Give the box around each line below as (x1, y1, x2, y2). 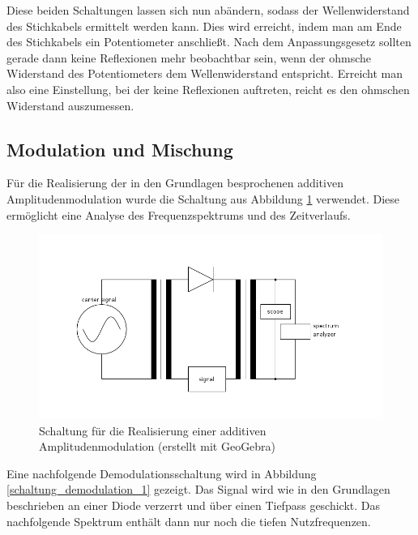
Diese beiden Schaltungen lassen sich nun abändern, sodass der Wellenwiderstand (6, 2, 410, 18)
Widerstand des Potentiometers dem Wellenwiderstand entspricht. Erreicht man (6, 65, 403, 82)
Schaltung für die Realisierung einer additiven (39, 422, 267, 439)
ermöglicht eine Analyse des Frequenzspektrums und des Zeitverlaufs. (6, 206, 351, 223)
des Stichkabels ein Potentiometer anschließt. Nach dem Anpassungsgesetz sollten (6, 33, 412, 50)
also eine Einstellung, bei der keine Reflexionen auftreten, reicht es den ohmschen (6, 80, 410, 97)
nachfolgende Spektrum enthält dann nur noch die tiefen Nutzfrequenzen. (6, 512, 371, 529)
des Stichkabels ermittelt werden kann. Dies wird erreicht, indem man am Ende (6, 17, 402, 34)
